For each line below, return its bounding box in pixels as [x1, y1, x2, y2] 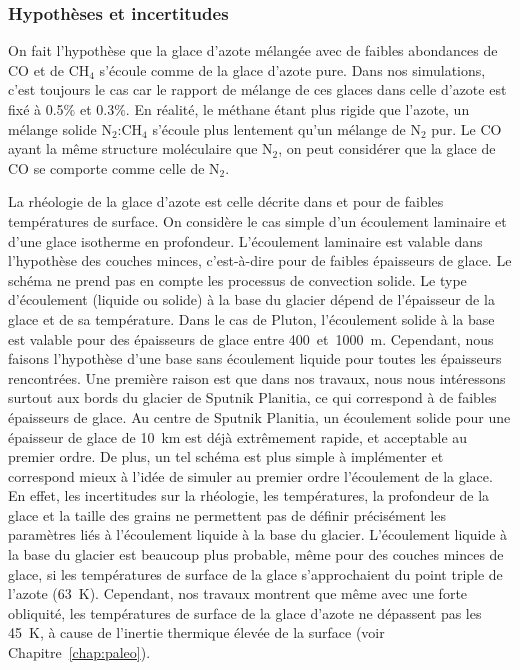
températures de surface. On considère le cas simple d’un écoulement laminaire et [8, 210, 507, 231]
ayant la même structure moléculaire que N [8, 138, 273, 159]
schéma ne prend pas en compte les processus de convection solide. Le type [8, 269, 467, 290]
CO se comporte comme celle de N [8, 157, 220, 178]
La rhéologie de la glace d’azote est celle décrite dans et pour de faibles [8, 191, 444, 212]
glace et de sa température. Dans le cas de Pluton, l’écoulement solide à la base [8, 308, 495, 329]
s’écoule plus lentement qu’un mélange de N [152, 118, 421, 139]
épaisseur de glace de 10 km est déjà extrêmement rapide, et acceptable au [8, 426, 468, 447]
